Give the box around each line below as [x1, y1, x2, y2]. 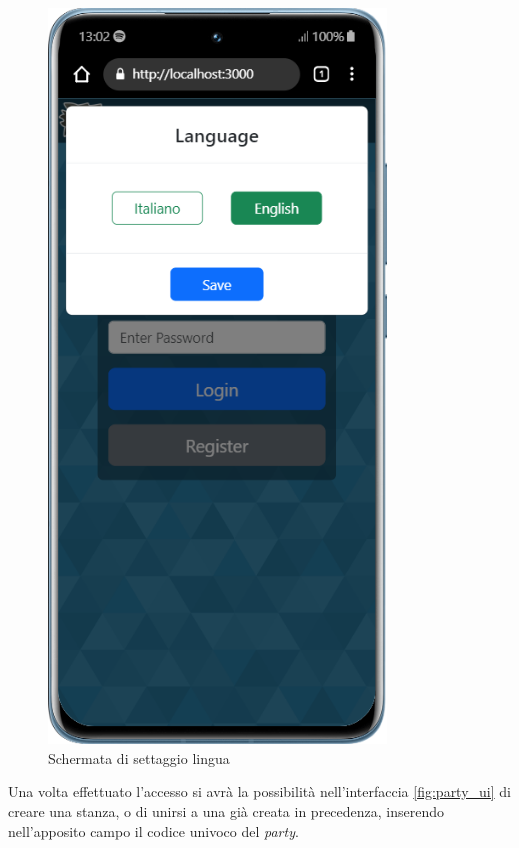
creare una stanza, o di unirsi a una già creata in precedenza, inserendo [8, 800, 445, 821]
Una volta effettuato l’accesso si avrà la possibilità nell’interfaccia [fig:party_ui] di [8, 781, 511, 802]
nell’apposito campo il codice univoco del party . [8, 820, 299, 841]
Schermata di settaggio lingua [48, 747, 230, 768]
